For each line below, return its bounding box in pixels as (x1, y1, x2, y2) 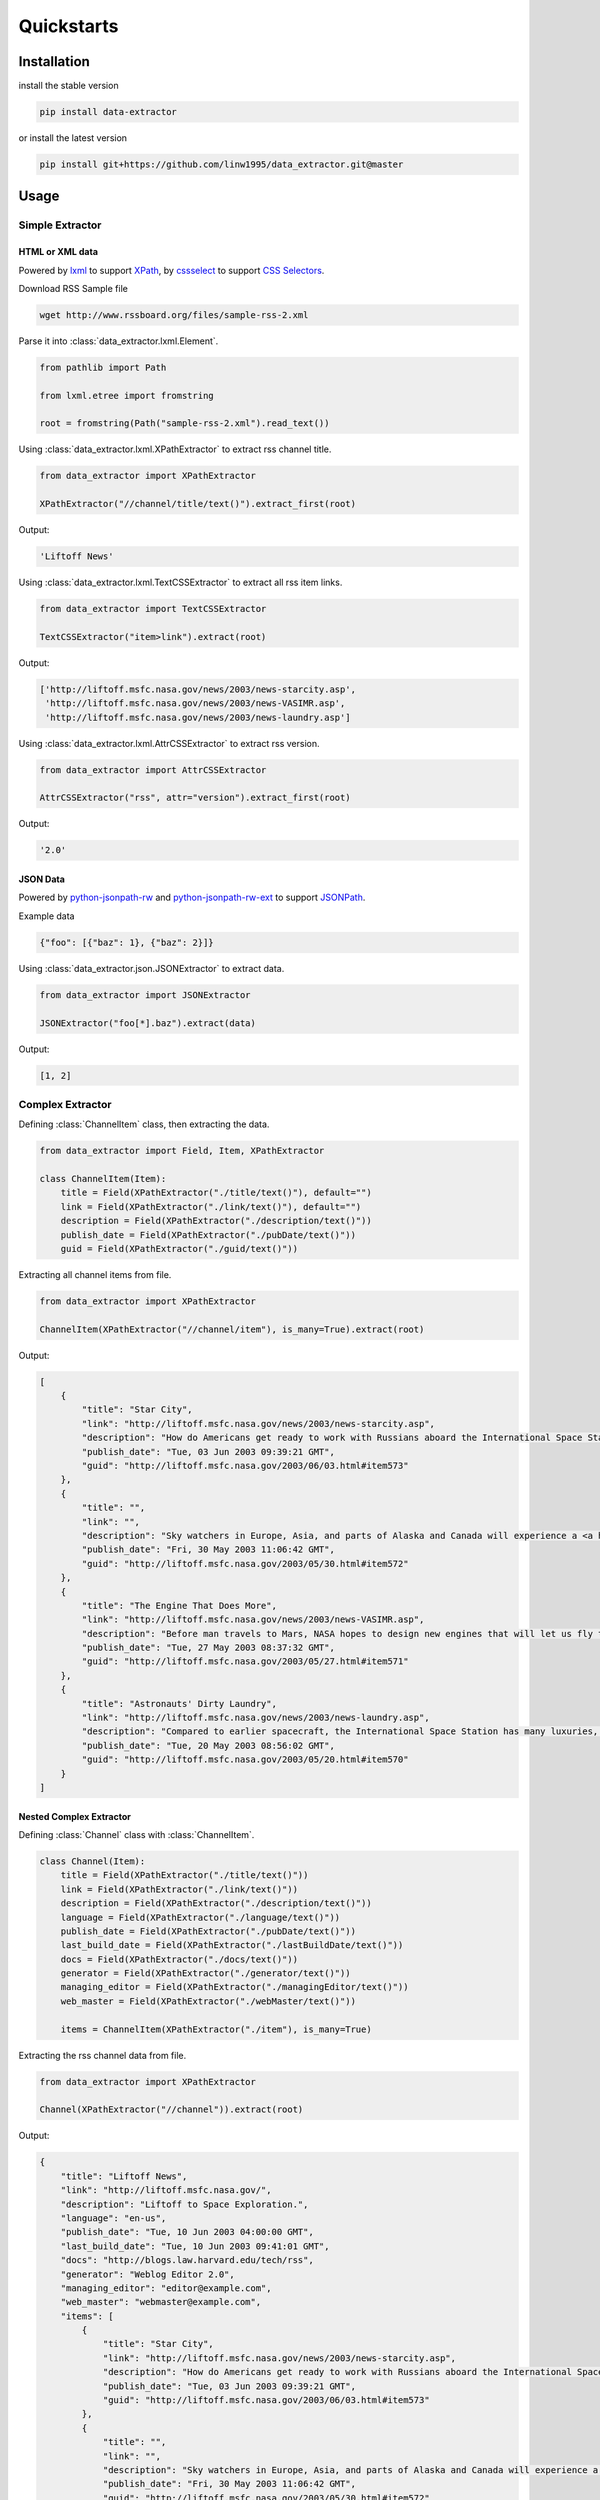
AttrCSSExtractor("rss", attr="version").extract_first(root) (39, 792, 351, 804)
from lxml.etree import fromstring (39, 390, 214, 401)
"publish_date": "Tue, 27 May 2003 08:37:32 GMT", (81, 1642, 335, 1654)
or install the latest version (18, 132, 128, 144)
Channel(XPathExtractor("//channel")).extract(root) (39, 2104, 304, 2115)
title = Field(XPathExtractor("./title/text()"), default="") (60, 1187, 372, 1199)
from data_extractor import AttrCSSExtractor (39, 764, 267, 775)
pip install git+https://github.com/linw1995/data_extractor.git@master (39, 159, 404, 170)
